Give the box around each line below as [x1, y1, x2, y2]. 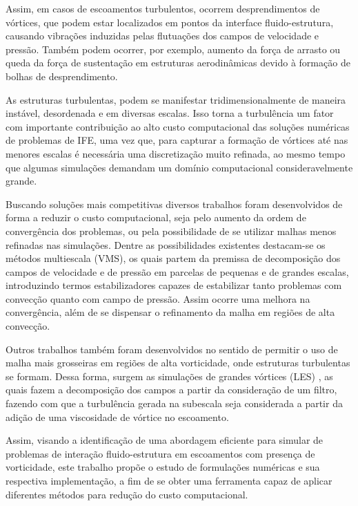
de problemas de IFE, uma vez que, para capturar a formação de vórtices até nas [6, 133, 348, 147]
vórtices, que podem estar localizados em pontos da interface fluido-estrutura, [6, 15, 334, 29]
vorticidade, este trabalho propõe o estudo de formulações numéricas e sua [6, 460, 320, 474]
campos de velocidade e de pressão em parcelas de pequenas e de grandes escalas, [6, 264, 349, 279]
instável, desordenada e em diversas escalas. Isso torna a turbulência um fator [6, 106, 334, 120]
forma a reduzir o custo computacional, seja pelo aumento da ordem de [6, 210, 306, 225]
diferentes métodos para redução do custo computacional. [6, 487, 248, 501]
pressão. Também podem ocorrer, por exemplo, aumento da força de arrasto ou [6, 41, 341, 56]
